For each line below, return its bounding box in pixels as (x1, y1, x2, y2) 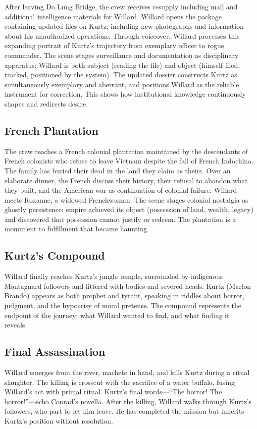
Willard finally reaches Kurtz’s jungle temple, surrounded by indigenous (4, 271, 223, 281)
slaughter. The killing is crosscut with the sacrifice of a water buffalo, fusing (4, 376, 235, 387)
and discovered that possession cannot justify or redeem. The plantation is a (4, 214, 236, 224)
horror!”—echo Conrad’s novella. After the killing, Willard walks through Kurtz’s (4, 396, 252, 406)
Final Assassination (4, 344, 105, 359)
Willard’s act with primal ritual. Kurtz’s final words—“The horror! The (4, 386, 222, 397)
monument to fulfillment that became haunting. (4, 223, 149, 234)
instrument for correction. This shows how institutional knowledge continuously (4, 89, 246, 99)
